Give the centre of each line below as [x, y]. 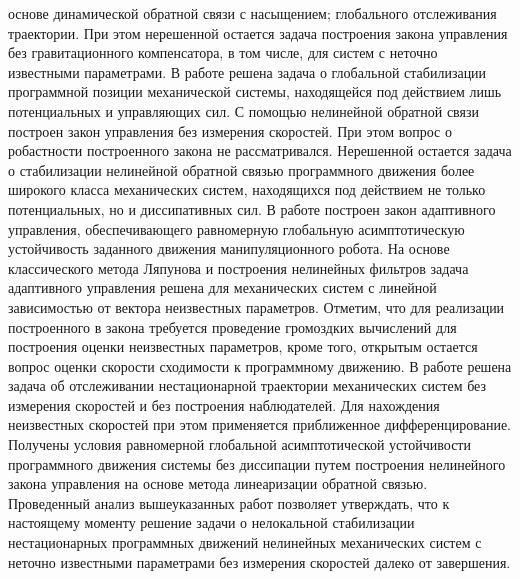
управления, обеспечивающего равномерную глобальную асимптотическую [236, 228]
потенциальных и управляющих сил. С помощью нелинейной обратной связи [243, 110]
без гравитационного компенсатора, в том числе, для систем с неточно [223, 52]
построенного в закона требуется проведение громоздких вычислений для [232, 326]
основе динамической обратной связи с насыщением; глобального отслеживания [252, 13]
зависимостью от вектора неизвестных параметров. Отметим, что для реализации [256, 306]
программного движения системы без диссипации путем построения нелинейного [257, 463]
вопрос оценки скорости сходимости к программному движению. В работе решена [260, 365]
